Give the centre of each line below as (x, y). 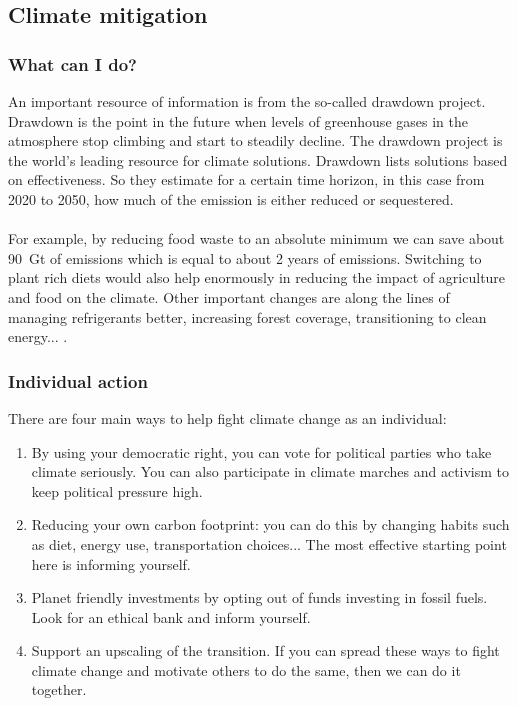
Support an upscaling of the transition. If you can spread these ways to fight (265, 650)
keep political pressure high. (117, 490)
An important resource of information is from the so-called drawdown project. (247, 101)
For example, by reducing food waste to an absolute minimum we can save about (256, 238)
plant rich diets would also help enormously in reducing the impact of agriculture (257, 277)
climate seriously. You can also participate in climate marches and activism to (270, 471)
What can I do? (72, 63)
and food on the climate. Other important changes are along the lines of (229, 296)
